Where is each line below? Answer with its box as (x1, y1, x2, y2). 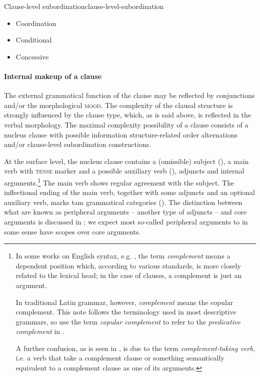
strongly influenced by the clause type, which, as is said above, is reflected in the (4, 109, 251, 120)
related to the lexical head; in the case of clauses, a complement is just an (15, 270, 242, 280)
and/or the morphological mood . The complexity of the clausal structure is (4, 99, 233, 110)
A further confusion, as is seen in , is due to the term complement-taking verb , (15, 342, 255, 353)
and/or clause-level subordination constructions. (4, 139, 151, 149)
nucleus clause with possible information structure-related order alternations (4, 129, 238, 139)
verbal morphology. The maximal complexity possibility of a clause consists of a (4, 119, 248, 129)
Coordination (15, 17, 56, 28)
